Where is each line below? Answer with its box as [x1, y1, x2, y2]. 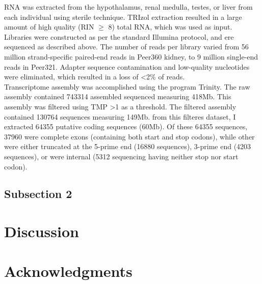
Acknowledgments [4, 261, 133, 281]
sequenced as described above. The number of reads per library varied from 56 [4, 41, 249, 52]
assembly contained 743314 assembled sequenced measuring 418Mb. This [4, 91, 231, 102]
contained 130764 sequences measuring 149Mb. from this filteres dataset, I [4, 111, 236, 122]
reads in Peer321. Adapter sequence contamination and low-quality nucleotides [4, 61, 250, 72]
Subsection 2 [4, 186, 72, 202]
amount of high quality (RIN [4, 21, 94, 32]
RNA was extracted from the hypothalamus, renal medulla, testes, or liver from [4, 2, 253, 12]
